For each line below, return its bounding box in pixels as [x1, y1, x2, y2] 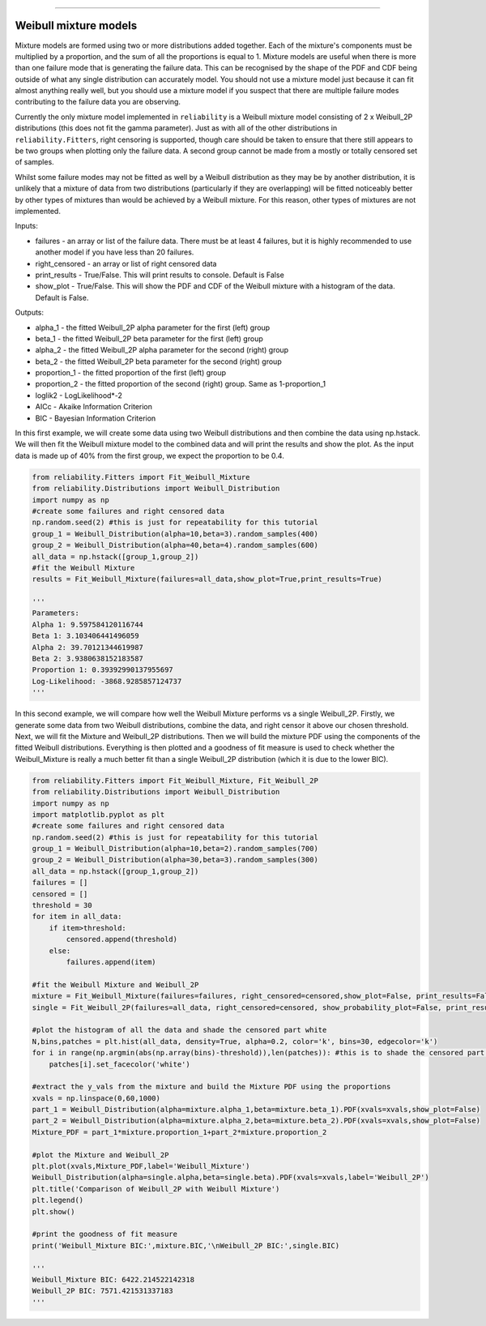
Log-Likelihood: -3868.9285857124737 [32, 677, 182, 686]
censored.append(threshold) [66, 935, 178, 944]
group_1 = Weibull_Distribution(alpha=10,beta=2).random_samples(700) [32, 844, 319, 853]
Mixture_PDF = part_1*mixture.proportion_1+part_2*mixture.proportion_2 [32, 1127, 327, 1136]
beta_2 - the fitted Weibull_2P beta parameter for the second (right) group [35, 357, 283, 366]
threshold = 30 [32, 900, 92, 910]
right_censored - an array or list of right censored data [35, 259, 217, 268]
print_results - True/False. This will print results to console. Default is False [35, 270, 285, 280]
